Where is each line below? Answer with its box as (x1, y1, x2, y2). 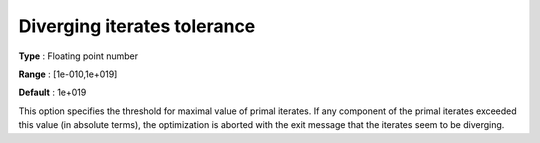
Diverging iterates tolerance (18, 15, 256, 37)
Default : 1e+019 (18, 86, 87, 99)
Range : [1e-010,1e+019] (18, 68, 118, 80)
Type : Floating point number (18, 50, 139, 62)
